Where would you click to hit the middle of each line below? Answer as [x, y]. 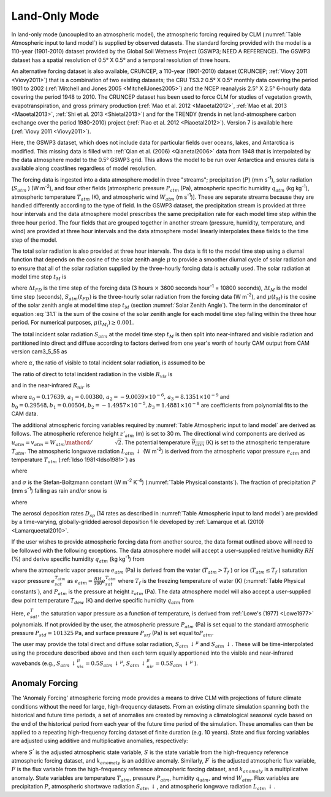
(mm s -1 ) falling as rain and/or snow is [59, 490]
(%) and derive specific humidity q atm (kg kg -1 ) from [78, 559]
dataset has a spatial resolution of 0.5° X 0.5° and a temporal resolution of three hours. [121, 60]
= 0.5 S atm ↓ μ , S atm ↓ [116, 664]
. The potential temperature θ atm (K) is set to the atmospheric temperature [216, 443]
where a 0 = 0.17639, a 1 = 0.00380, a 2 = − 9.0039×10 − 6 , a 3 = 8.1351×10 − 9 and [120, 397]
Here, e [21, 613]
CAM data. [25, 414]
